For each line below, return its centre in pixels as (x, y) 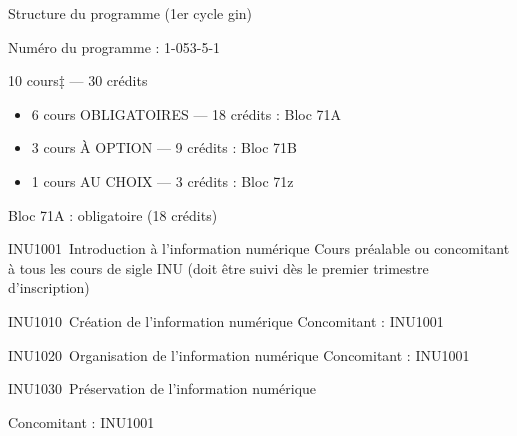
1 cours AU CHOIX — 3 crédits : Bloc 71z (162, 180)
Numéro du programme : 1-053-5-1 (114, 46)
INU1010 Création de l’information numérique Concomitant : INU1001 (226, 320)
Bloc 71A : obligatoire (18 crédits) (113, 214)
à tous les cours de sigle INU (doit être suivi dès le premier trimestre (218, 267)
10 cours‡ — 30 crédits (78, 80)
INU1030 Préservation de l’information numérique (162, 388)
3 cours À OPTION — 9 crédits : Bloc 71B (164, 147)
